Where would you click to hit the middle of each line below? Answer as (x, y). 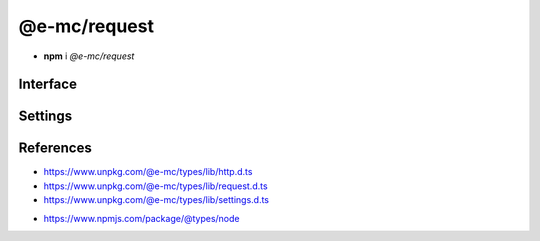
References (55, 148)
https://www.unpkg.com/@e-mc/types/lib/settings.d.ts (156, 200)
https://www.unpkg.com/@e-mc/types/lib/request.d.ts (156, 186)
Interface (47, 84)
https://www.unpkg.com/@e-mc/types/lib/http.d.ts (148, 172)
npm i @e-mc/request (89, 56)
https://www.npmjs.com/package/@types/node (141, 218)
